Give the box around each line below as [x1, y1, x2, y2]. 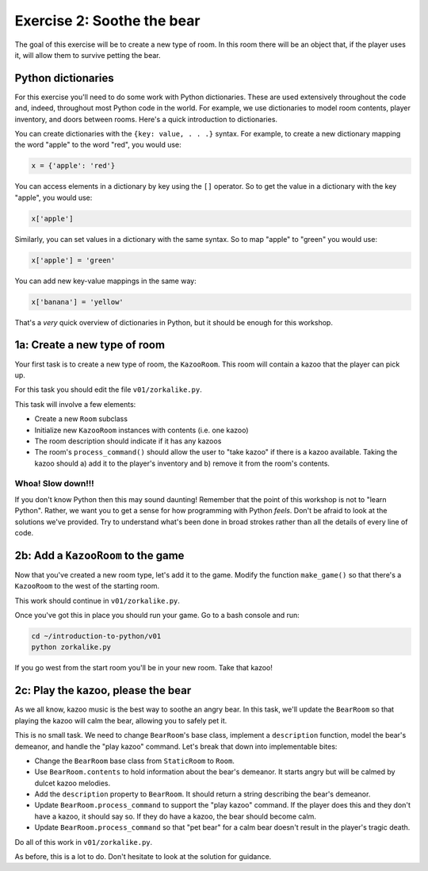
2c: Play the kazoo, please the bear [14, 684, 192, 697]
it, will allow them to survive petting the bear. [14, 50, 161, 59]
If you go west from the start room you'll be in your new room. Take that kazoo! [14, 663, 273, 673]
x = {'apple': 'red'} [31, 161, 116, 171]
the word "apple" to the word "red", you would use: [14, 140, 182, 150]
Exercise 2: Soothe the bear [14, 12, 201, 29]
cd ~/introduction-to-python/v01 [31, 631, 162, 641]
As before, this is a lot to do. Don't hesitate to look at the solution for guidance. [14, 852, 272, 861]
